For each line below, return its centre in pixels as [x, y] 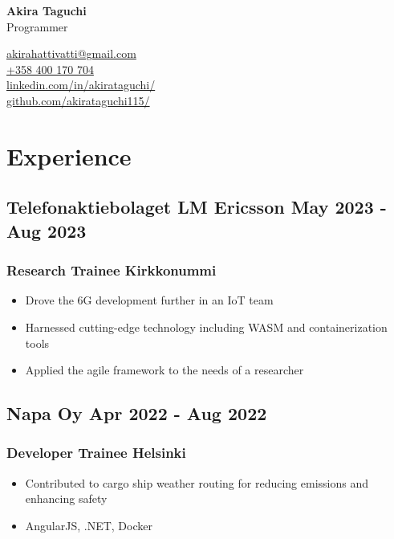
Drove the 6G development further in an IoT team [149, 300]
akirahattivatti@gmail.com [71, 53]
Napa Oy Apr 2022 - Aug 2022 [137, 413]
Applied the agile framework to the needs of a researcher [165, 370]
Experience [69, 155]
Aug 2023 [47, 230]
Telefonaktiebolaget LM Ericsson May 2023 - [197, 207]
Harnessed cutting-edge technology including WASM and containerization [206, 327]
